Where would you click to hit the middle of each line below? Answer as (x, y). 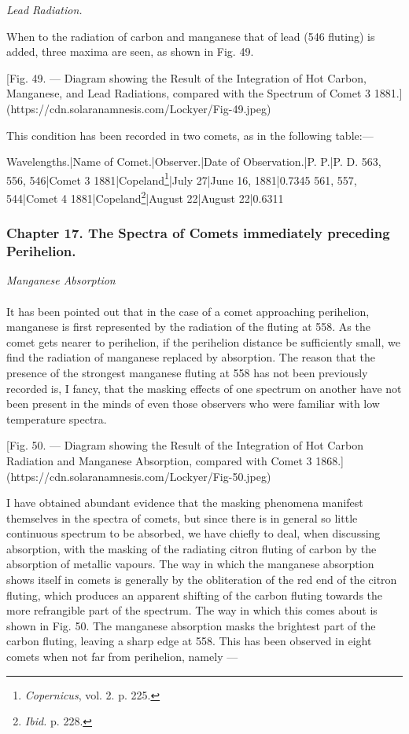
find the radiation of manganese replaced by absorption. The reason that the (191, 357)
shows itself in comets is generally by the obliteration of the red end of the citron (202, 580)
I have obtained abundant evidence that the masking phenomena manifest (185, 503)
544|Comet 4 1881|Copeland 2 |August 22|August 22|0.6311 (145, 197)
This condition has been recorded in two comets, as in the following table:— (190, 135)
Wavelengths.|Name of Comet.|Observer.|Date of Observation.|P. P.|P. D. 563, (194, 161)
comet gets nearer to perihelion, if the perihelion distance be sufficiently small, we (203, 341)
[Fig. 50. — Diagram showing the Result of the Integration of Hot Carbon (185, 445)
